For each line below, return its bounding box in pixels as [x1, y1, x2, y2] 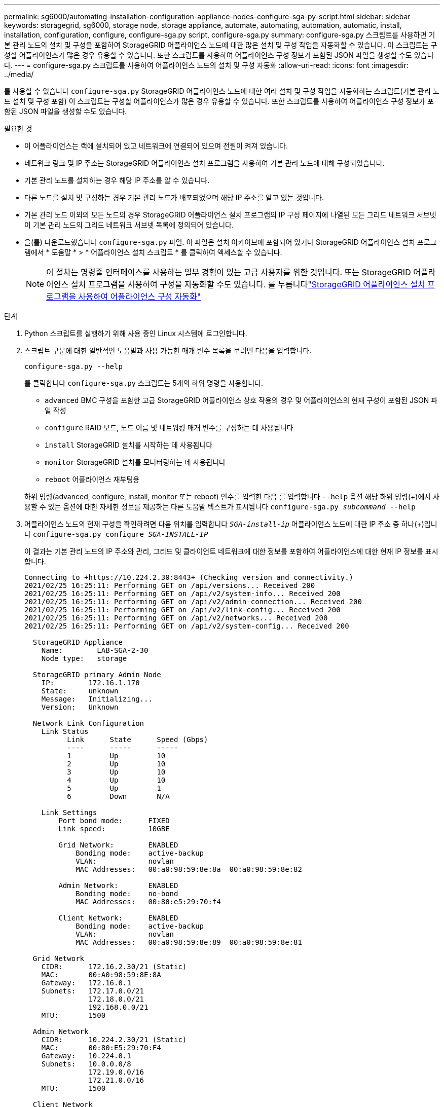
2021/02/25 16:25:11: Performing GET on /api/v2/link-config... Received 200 [24, 606, 341, 614]
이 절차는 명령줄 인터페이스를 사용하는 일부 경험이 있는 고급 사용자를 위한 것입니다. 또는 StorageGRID [46, 267, 411, 277]
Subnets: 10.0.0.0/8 [41, 1060, 131, 1068]
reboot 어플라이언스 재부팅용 [45, 475, 140, 484]
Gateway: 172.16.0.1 [41, 979, 131, 987]
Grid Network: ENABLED [58, 841, 178, 849]
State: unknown [41, 687, 119, 695]
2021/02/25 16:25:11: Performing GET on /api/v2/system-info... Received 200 [24, 589, 341, 598]
